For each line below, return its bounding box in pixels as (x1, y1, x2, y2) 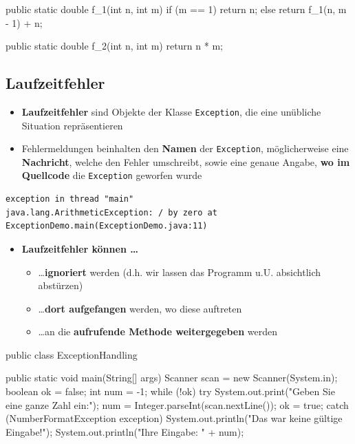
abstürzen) (38, 278, 83, 293)
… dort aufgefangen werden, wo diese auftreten (38, 301, 242, 315)
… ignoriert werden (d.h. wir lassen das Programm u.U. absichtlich (38, 264, 321, 279)
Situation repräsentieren (21, 118, 123, 132)
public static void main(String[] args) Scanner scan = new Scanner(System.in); (6, 370, 338, 385)
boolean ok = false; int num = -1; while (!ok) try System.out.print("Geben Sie (6, 384, 335, 399)
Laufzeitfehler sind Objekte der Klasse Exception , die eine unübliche (21, 104, 321, 118)
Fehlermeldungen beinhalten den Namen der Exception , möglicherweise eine (21, 141, 349, 156)
